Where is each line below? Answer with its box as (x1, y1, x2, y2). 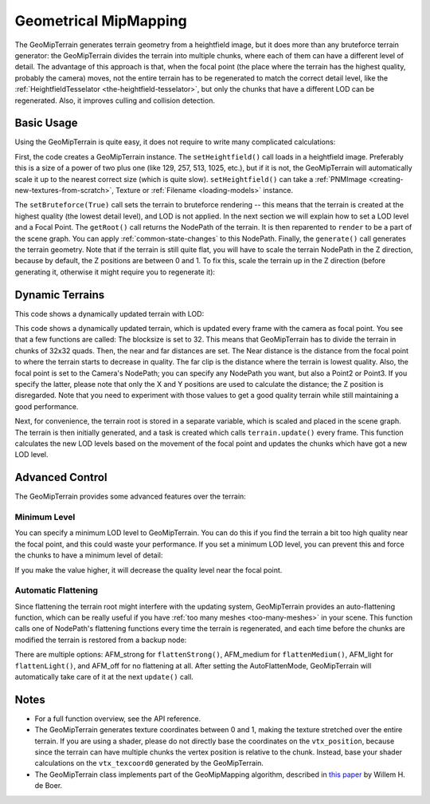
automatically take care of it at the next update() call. (14, 672, 194, 681)
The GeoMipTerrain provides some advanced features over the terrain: (14, 491, 246, 502)
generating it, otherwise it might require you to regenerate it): (14, 267, 215, 277)
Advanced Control (14, 471, 107, 484)
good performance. (14, 401, 79, 411)
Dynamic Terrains (14, 288, 105, 301)
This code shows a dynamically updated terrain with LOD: (14, 309, 205, 318)
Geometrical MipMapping (14, 12, 187, 30)
